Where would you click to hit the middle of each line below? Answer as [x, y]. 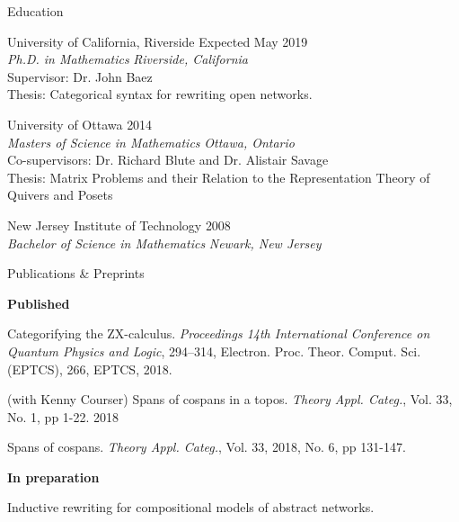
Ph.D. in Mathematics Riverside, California [128, 59]
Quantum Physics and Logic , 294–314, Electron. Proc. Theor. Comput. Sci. [214, 351]
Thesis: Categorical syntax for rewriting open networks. [160, 94]
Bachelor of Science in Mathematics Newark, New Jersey [164, 243]
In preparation [53, 477]
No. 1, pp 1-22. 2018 [63, 416]
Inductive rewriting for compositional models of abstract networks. [191, 507]
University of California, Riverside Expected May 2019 [158, 41]
